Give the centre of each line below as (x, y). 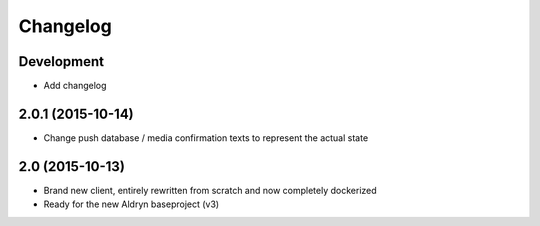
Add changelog (75, 86)
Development (61, 61)
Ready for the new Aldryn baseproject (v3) (131, 204)
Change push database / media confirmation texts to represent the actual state (206, 137)
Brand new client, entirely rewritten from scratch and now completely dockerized (210, 190)
